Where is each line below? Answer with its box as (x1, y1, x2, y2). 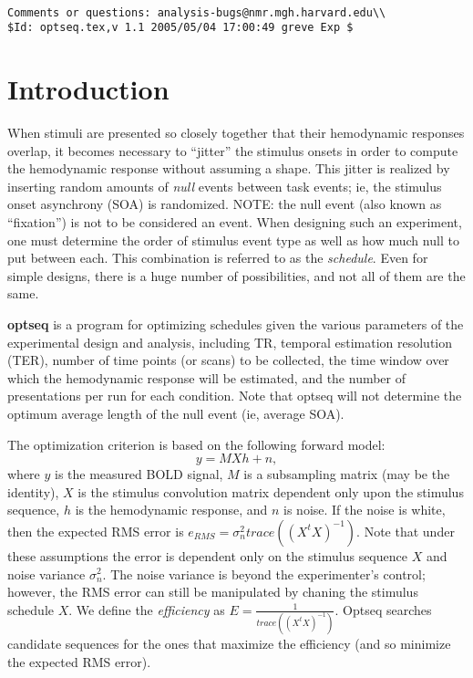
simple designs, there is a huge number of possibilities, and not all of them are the (7, 266, 466, 285)
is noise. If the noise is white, (283, 500, 446, 519)
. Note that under (356, 521, 455, 540)
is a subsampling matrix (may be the (243, 464, 450, 484)
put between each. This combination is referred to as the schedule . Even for (7, 248, 428, 267)
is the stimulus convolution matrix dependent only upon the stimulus (77, 482, 464, 501)
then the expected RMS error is (7, 521, 184, 540)
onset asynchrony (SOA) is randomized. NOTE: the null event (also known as (7, 194, 442, 214)
